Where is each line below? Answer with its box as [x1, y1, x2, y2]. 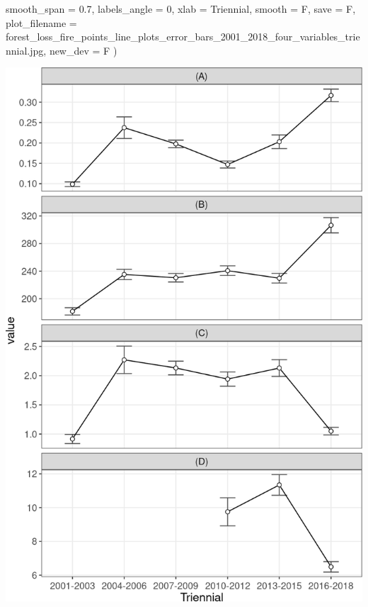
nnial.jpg [6, 43, 44, 57]
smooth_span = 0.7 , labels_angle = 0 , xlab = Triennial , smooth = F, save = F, [6, 1, 356, 16]
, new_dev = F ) [43, 43, 117, 57]
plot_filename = [6, 15, 77, 30]
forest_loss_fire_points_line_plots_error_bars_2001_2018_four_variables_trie [6, 29, 360, 44]
